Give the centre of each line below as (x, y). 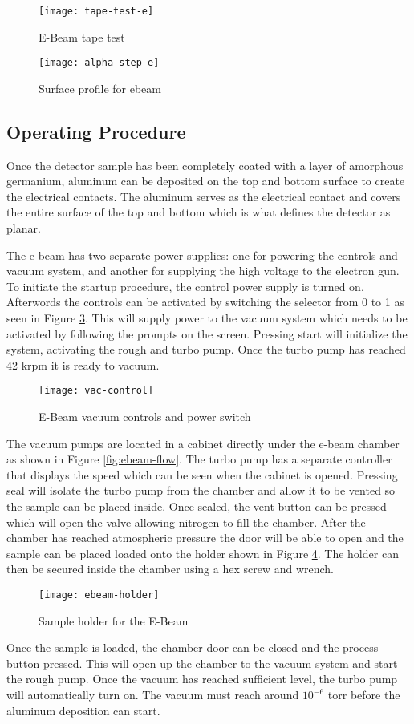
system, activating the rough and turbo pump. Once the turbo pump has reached (206, 349)
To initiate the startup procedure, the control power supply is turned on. (185, 286)
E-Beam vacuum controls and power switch (145, 417)
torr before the (364, 695)
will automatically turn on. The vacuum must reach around (153, 695)
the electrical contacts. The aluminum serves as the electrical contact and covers (204, 196)
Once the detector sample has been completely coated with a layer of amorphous (205, 165)
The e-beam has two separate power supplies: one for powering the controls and (202, 255)
